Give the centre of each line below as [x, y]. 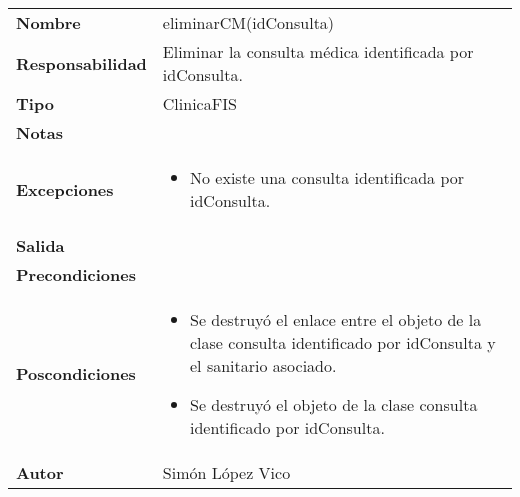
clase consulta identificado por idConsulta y [343, 342]
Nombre [48, 22]
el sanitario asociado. [263, 365]
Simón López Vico [226, 472]
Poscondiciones [76, 373]
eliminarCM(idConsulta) [248, 22]
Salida [40, 245]
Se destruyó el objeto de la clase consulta [334, 404]
